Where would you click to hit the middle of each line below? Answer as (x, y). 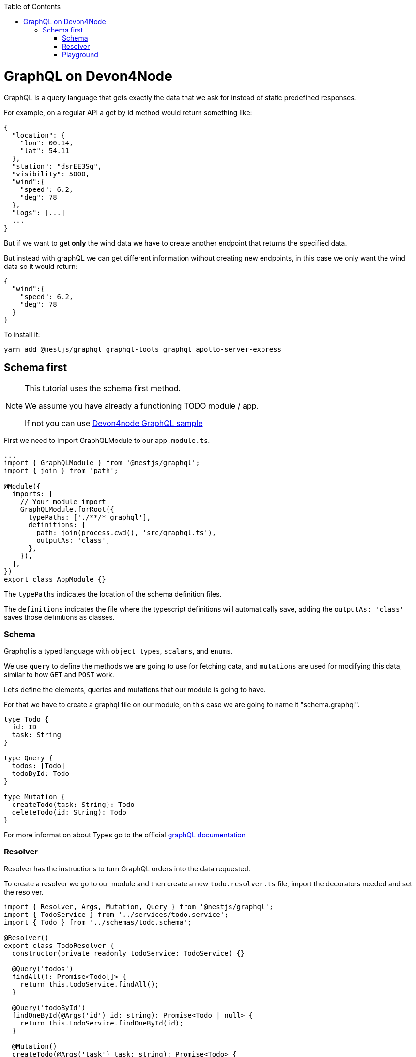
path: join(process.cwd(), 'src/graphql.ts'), (126, 533)
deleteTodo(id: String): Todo (69, 812)
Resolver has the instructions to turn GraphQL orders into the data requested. (127, 868)
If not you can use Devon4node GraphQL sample (114, 423)
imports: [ (32, 494)
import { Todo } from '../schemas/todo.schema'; (98, 922)
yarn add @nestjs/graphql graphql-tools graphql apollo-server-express (143, 349)
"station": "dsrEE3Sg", (57, 166)
